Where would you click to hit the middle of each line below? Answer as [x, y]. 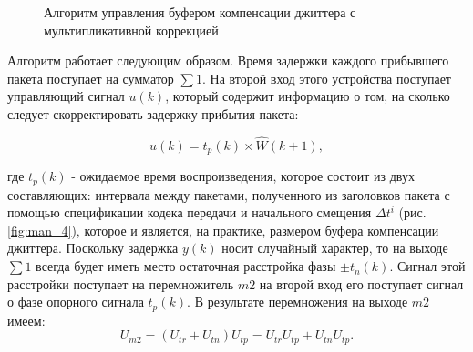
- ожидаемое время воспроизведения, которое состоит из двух [243, 176]
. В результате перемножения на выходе [298, 302]
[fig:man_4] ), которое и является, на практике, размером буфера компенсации [223, 230]
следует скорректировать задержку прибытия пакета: [153, 113]
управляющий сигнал [66, 96]
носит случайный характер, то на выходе [335, 248]
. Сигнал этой [427, 266]
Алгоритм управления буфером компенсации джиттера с [200, 12]
